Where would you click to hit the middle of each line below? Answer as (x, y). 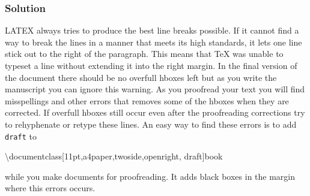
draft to (21, 136)
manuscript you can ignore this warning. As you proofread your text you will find (155, 89)
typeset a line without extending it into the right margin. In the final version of (151, 65)
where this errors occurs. (50, 188)
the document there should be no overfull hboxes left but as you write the (141, 77)
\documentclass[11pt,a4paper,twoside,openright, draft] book (114, 156)
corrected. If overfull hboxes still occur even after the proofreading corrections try (155, 112)
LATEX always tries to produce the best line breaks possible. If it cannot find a (152, 30)
